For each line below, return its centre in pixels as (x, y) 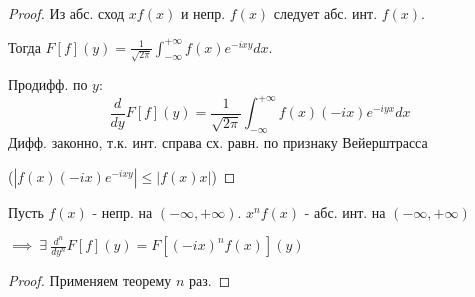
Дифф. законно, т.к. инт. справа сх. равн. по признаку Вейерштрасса (218, 142)
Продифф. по (48, 84)
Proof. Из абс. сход (66, 13)
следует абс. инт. (325, 13)
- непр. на (122, 211)
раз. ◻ (210, 280)
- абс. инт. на (345, 211)
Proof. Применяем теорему (90, 280)
